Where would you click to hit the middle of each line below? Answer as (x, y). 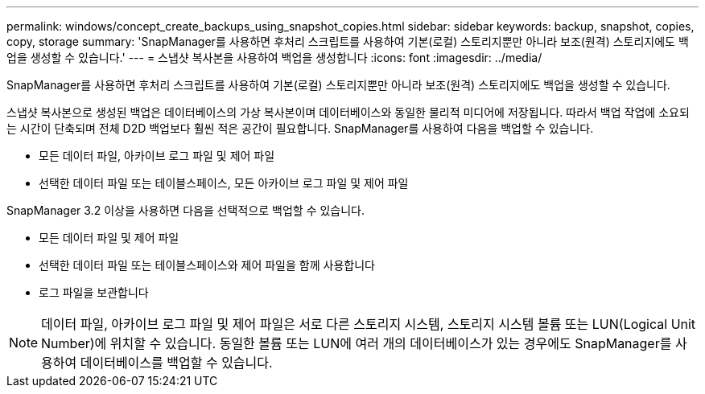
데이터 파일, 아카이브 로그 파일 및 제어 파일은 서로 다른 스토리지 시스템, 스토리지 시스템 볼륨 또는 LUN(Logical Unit (369, 324)
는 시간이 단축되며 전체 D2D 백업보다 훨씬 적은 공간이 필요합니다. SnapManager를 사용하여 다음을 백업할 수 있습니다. (300, 128)
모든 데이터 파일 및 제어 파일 (109, 238)
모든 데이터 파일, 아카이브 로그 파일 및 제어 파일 (157, 156)
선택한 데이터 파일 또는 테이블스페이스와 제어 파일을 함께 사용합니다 (207, 265)
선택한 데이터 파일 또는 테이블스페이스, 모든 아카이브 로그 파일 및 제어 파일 (224, 183)
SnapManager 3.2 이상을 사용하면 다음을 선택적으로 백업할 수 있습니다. (186, 210)
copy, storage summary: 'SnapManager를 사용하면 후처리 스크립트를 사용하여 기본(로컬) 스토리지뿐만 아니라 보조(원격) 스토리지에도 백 (348, 41)
